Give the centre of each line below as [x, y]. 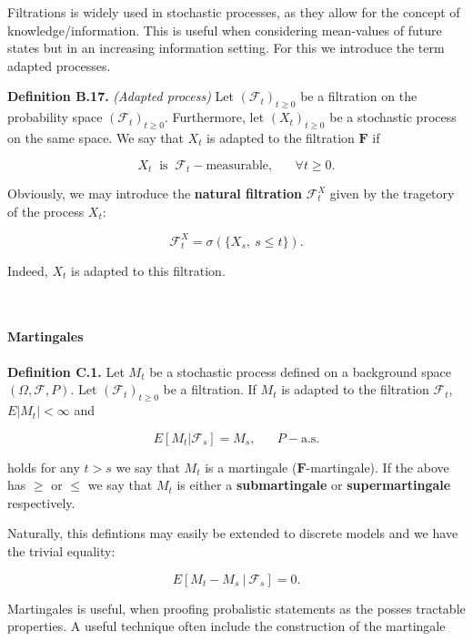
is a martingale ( [251, 467]
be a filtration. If [210, 389]
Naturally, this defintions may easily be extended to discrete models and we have [233, 533]
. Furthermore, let [214, 117]
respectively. [41, 502]
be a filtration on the [359, 96]
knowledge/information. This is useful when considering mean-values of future [225, 30]
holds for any [44, 467]
